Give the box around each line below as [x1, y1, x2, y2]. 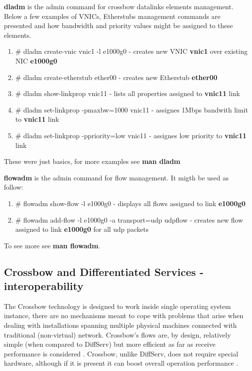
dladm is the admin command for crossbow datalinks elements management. [4, 1, 234, 11]
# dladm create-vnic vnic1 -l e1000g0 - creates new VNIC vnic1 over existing [15, 46, 248, 56]
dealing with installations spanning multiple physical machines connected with [4, 320, 237, 330]
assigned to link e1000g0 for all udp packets [15, 224, 149, 234]
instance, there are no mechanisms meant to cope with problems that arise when [4, 310, 244, 321]
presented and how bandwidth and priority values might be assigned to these [4, 20, 233, 31]
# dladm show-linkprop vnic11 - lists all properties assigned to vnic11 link [15, 88, 240, 98]
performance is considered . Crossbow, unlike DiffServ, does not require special [4, 348, 238, 358]
